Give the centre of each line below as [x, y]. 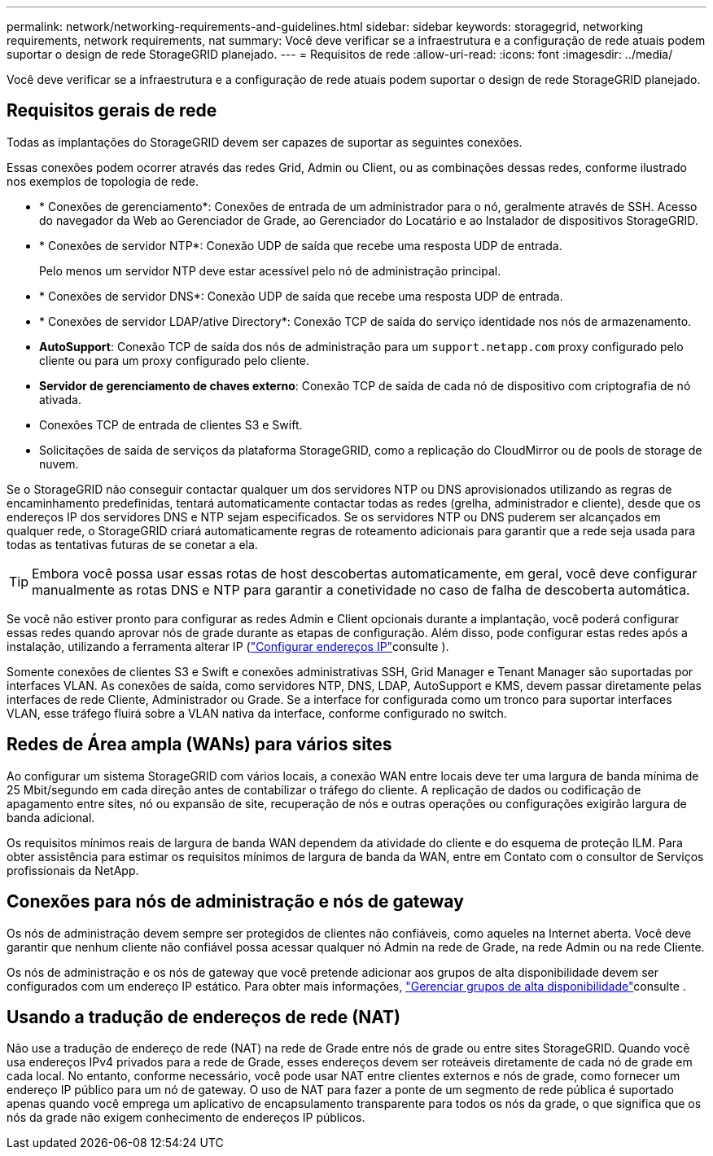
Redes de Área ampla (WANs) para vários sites [199, 745]
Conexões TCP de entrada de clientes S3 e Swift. [171, 424]
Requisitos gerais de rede [112, 111]
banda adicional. [51, 817]
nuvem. [59, 464]
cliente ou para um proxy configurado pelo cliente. [175, 360]
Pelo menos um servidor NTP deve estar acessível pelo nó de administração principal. [270, 270]
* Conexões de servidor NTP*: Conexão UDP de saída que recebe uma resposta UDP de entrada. [301, 245]
